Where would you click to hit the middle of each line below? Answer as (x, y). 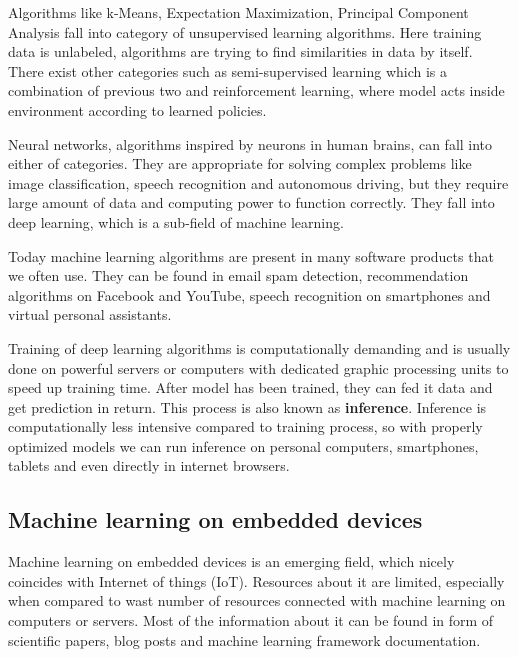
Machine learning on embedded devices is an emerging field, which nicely (231, 561)
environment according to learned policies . (137, 109)
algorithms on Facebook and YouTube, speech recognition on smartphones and (249, 294)
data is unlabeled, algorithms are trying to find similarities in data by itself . (240, 51)
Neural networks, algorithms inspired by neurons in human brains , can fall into (250, 143)
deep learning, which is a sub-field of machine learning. (176, 221)
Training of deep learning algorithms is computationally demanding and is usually (259, 347)
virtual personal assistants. (90, 314)
